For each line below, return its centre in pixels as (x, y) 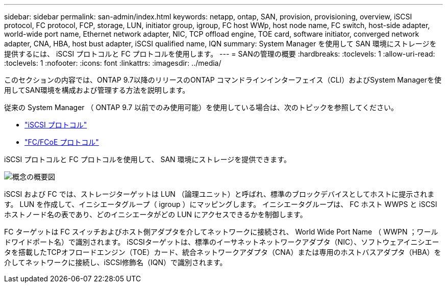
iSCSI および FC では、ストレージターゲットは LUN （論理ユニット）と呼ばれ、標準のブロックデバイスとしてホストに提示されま (219, 194)
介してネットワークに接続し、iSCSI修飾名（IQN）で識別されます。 (116, 262)
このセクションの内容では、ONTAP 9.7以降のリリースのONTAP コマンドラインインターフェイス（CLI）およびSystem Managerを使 (223, 80)
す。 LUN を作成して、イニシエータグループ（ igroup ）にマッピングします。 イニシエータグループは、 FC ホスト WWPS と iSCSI (221, 204)
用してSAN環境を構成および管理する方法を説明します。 (97, 90)
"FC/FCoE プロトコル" (62, 142)
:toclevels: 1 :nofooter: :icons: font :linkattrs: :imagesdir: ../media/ (113, 63)
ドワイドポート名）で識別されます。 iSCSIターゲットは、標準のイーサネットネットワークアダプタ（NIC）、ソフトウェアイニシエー (222, 242)
